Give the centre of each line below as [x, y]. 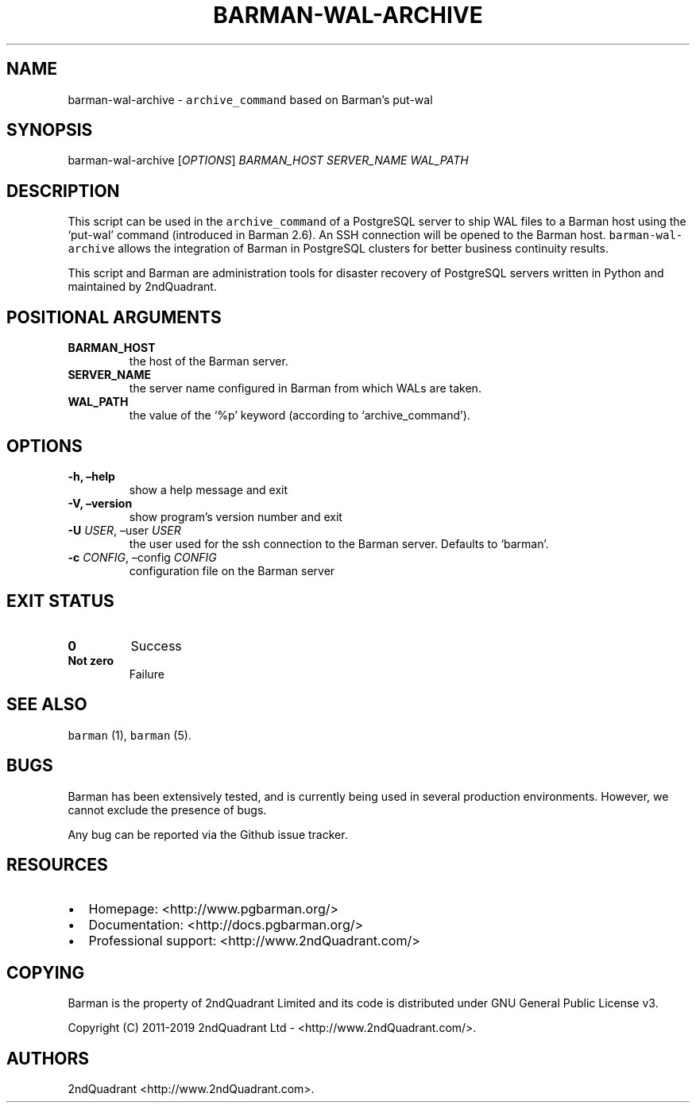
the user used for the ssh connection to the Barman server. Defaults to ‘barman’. [339, 543]
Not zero [91, 660]
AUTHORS [48, 1058]
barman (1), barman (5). [130, 735]
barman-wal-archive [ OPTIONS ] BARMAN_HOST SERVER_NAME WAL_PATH [268, 160]
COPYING [46, 972]
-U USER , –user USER [124, 530]
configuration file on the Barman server [232, 570]
